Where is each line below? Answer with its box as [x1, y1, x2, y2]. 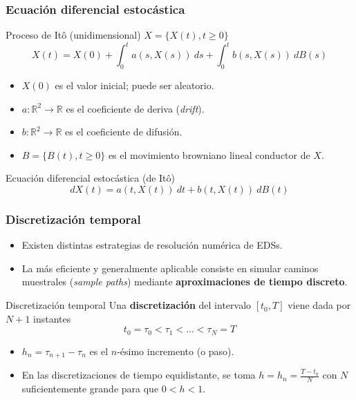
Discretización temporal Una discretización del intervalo [6, 298, 252, 312]
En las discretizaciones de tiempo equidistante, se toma [21, 368, 256, 382]
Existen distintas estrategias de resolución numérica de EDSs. [21, 238, 283, 252]
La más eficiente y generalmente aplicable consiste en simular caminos [21, 260, 319, 275]
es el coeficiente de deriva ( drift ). [66, 101, 205, 115]
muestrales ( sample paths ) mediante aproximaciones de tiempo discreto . [21, 274, 348, 289]
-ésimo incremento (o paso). [117, 343, 234, 358]
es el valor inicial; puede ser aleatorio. [55, 78, 214, 93]
